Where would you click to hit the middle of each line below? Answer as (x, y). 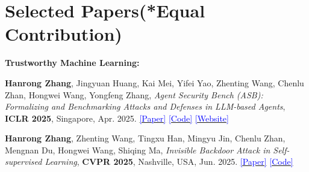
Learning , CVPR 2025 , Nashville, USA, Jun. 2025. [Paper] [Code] (169, 162)
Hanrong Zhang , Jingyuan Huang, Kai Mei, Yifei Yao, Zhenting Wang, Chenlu (154, 82)
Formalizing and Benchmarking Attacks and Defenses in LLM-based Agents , (145, 106)
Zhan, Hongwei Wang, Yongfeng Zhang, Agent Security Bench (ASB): (134, 94)
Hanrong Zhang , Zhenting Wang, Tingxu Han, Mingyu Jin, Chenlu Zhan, (145, 138)
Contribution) (64, 34)
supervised (23, 162)
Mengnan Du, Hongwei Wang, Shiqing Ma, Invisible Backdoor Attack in (138, 150)
